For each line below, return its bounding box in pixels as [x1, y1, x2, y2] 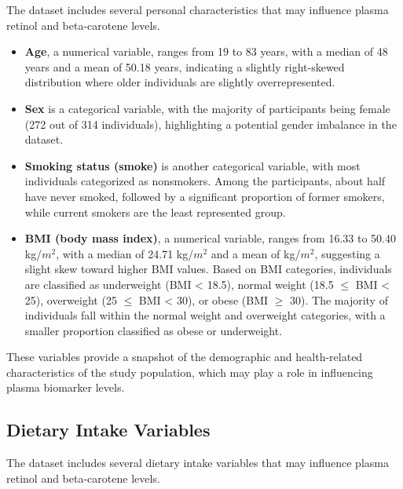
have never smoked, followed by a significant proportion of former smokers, [24, 188, 385, 204]
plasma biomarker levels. [6, 379, 125, 396]
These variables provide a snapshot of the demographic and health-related [6, 349, 363, 365]
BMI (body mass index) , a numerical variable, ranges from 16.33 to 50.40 [24, 230, 396, 246]
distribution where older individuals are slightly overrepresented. [24, 74, 335, 90]
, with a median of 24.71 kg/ [56, 245, 194, 261]
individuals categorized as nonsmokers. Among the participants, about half [24, 173, 386, 189]
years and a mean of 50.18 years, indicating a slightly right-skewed [24, 58, 345, 75]
